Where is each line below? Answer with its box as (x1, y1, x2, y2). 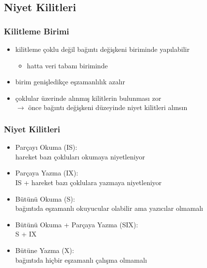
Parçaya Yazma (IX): (15, 168, 79, 178)
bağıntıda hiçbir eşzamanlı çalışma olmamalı (15, 254, 147, 265)
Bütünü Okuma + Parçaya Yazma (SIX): (15, 219, 138, 229)
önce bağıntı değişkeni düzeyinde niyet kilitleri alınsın (28, 102, 188, 112)
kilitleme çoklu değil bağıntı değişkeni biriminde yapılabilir (15, 44, 190, 54)
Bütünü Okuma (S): (15, 193, 75, 204)
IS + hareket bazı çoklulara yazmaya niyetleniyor (15, 177, 162, 187)
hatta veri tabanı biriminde (27, 60, 108, 70)
